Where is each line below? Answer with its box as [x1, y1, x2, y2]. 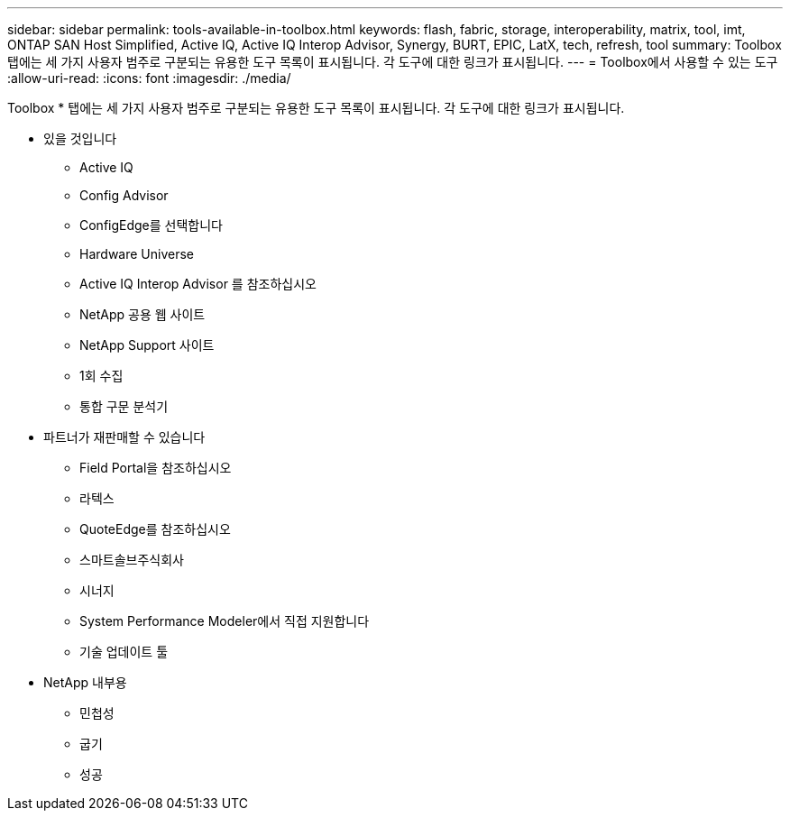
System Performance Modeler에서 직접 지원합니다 [79, 613, 370, 629]
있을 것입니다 [43, 131, 117, 146]
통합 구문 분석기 [79, 399, 169, 414]
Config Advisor [79, 188, 169, 203]
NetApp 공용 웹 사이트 [79, 307, 206, 322]
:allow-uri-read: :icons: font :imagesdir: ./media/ [7, 70, 291, 86]
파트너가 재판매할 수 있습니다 [43, 429, 206, 445]
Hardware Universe [79, 246, 194, 262]
